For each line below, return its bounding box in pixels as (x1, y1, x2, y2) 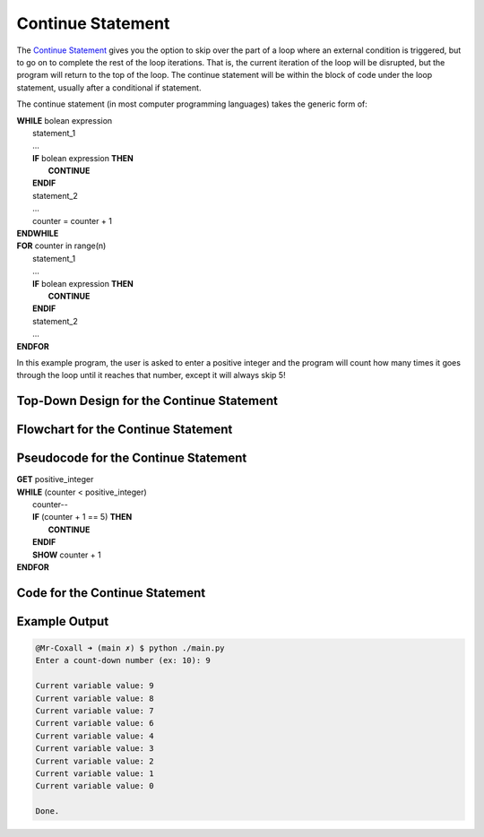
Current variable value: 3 (35, 744, 154, 754)
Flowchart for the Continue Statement (16, 422, 233, 437)
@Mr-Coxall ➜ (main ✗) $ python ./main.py (35, 643, 225, 653)
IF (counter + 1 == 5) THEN (32, 512, 133, 522)
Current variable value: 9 (35, 681, 154, 691)
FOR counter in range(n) (16, 240, 107, 251)
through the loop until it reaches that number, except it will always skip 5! (16, 370, 286, 381)
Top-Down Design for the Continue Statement (16, 393, 278, 409)
